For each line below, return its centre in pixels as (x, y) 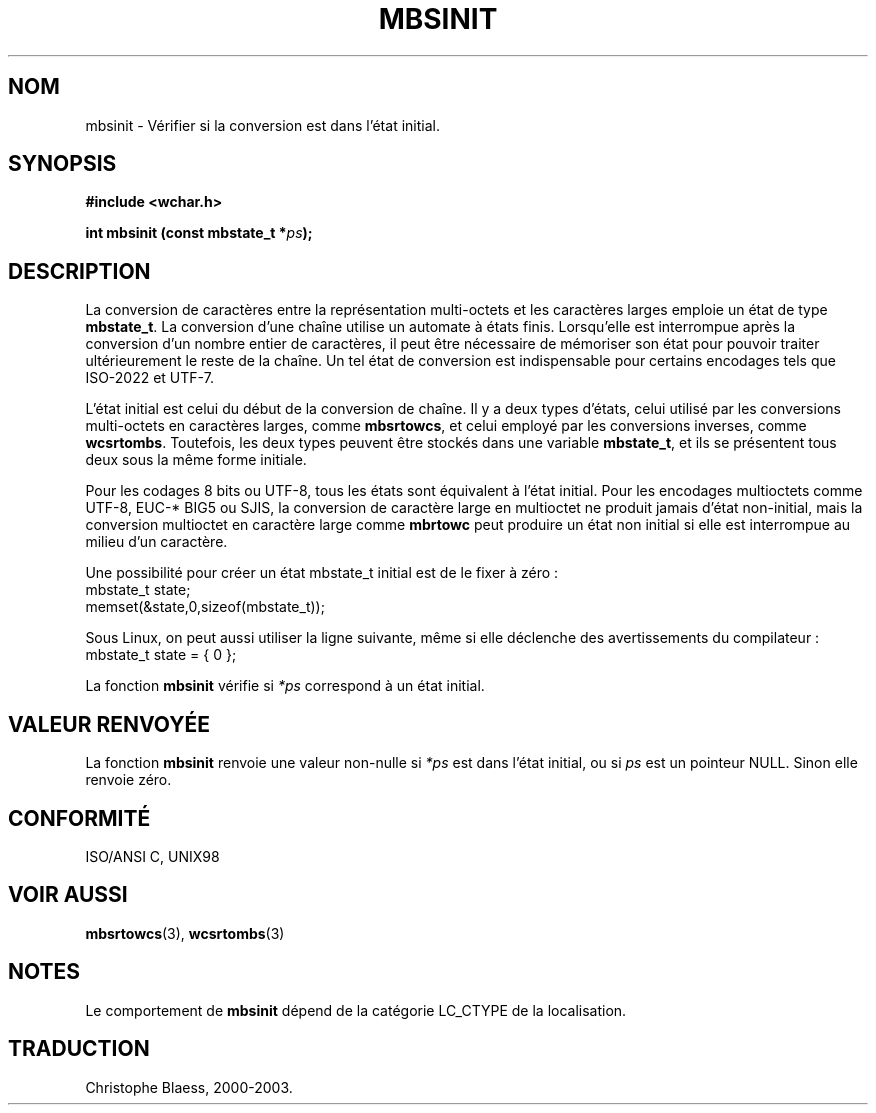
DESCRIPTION (79, 271)
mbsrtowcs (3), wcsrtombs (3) (185, 933)
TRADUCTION (79, 1049)
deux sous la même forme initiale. (196, 460)
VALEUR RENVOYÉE (109, 724)
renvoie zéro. (128, 780)
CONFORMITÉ (79, 818)
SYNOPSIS (62, 164)
